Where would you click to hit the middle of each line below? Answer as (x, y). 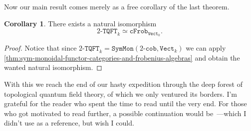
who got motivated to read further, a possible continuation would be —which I (125, 113)
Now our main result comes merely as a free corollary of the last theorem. (117, 6)
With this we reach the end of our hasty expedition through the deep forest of (123, 84)
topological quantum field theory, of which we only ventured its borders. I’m (121, 94)
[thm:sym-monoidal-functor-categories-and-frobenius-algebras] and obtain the (122, 57)
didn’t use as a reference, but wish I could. (69, 123)
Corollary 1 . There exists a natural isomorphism (80, 23)
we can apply (206, 48)
